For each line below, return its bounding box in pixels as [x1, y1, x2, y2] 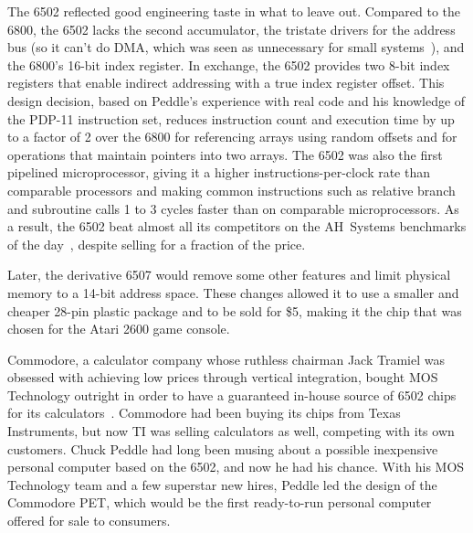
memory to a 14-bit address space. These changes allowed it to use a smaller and [7, 282, 459, 302]
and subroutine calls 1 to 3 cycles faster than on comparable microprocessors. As [7, 198, 459, 218]
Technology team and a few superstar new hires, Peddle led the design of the [7, 474, 437, 494]
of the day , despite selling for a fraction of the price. [7, 234, 306, 253]
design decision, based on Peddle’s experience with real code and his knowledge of [7, 91, 466, 110]
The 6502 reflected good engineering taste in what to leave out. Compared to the [7, 2, 460, 20]
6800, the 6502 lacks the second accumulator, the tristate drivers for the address [7, 19, 456, 38]
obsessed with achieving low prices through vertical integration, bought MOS [7, 368, 438, 387]
